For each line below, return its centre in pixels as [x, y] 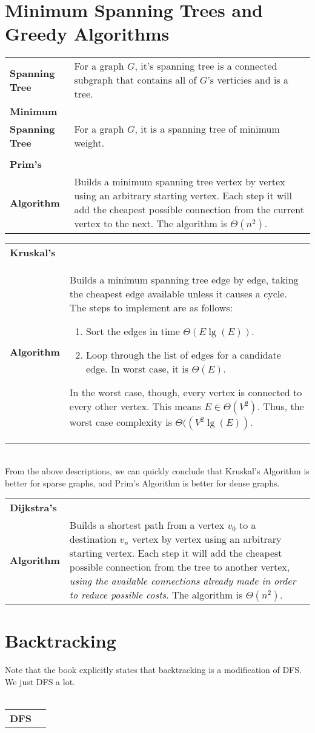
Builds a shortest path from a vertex [147, 525]
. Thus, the [280, 406]
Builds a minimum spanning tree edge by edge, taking [184, 280]
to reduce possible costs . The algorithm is [156, 595]
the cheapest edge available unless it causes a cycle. [178, 294]
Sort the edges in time [133, 331]
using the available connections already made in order [183, 581]
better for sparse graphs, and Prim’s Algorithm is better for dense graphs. [142, 483]
